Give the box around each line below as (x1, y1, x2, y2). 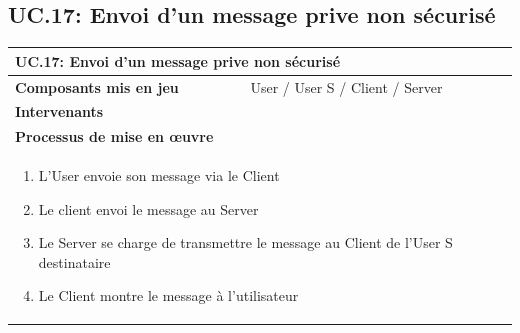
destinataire (38, 251, 111, 272)
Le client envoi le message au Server (38, 198, 259, 219)
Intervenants (15, 101, 104, 122)
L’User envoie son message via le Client (38, 165, 280, 186)
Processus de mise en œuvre (15, 126, 214, 147)
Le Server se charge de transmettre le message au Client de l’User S (38, 232, 453, 253)
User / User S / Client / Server (250, 76, 443, 97)
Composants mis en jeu (15, 76, 179, 97)
